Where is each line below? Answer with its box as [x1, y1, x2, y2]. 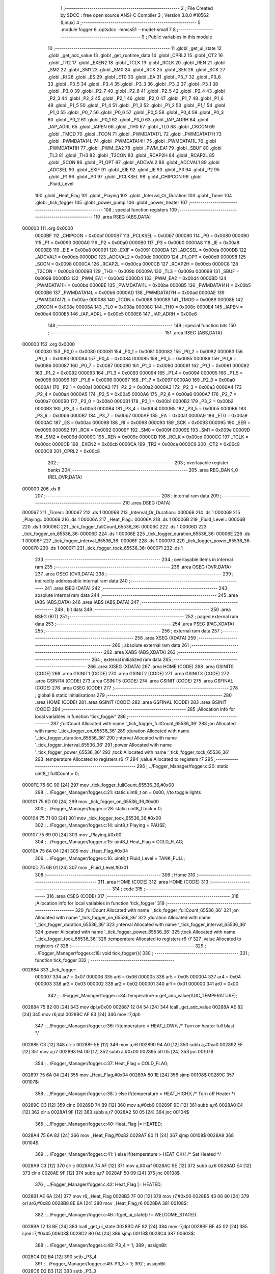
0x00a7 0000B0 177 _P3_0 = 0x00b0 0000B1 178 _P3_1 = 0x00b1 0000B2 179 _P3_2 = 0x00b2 [35, 398, 234, 405]
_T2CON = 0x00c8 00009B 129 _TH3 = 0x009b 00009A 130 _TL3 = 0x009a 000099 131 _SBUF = [35, 268, 239, 274]
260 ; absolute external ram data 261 [112, 642, 189, 648]
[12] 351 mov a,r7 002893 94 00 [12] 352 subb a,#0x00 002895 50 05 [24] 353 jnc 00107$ [22, 1049, 214, 1055]
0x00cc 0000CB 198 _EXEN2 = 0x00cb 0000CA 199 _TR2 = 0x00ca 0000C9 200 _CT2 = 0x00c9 [35, 441, 240, 447]
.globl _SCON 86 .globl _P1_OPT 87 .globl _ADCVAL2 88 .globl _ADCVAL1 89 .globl [47, 160, 220, 166]
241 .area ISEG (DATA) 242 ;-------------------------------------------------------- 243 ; [44, 585, 230, 591]
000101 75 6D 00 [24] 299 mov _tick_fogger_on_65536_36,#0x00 [22, 799, 159, 805]
